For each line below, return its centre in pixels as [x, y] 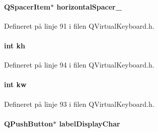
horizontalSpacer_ [89, 6]
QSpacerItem [27, 6]
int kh [15, 45]
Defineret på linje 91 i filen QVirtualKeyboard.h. [79, 25]
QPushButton [29, 123]
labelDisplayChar [90, 123]
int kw [15, 84]
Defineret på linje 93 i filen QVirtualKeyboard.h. [79, 104]
